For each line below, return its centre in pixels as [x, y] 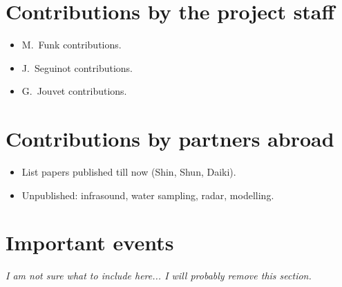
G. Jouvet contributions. [74, 91]
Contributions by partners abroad [170, 139]
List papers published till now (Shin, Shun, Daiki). [129, 172]
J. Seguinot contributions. [77, 67]
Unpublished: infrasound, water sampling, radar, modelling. [148, 195]
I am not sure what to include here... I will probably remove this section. [159, 276]
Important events [90, 242]
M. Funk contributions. [72, 45]
